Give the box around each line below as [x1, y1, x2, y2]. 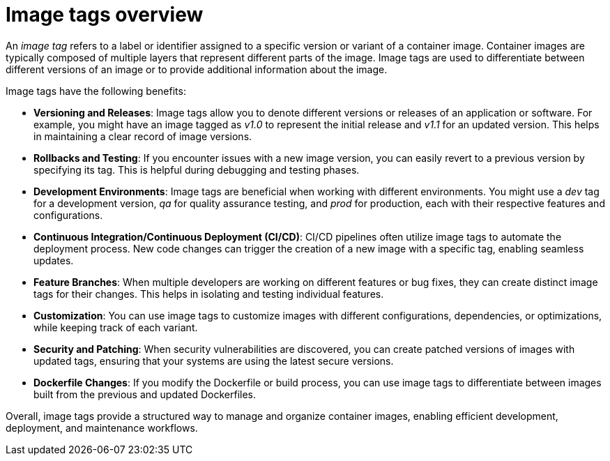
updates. [33, 254, 74, 266]
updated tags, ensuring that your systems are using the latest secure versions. [33, 354, 394, 367]
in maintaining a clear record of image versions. [33, 130, 252, 142]
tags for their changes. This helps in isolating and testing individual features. [33, 287, 384, 300]
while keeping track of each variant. [33, 321, 198, 333]
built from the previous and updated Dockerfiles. [33, 388, 256, 400]
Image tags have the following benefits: [6, 84, 186, 97]
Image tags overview [6, 3, 204, 27]
